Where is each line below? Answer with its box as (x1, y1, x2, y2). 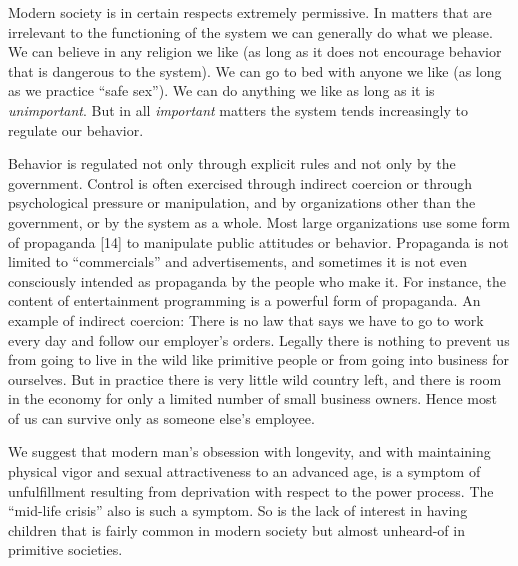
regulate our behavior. (8, 119, 144, 140)
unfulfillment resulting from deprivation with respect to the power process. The (8, 480, 494, 501)
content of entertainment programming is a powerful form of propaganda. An (8, 290, 481, 311)
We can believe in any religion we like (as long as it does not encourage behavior (8, 41, 502, 62)
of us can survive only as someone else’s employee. (8, 407, 315, 428)
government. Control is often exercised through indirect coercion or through (8, 172, 473, 193)
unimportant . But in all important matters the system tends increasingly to (8, 99, 468, 120)
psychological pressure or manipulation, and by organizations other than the (8, 192, 476, 213)
